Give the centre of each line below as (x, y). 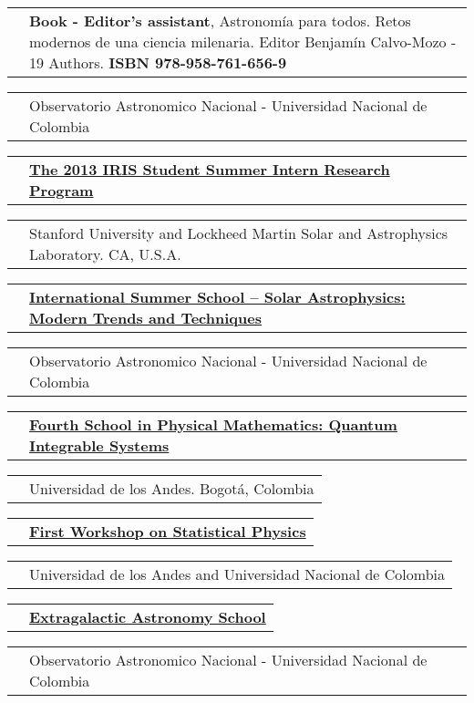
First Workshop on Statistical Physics (168, 531)
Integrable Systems (99, 445)
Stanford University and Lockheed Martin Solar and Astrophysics (239, 233)
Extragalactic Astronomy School (148, 617)
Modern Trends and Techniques (145, 318)
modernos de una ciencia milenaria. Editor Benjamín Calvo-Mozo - (243, 41)
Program (62, 190)
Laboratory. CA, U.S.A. (105, 254)
